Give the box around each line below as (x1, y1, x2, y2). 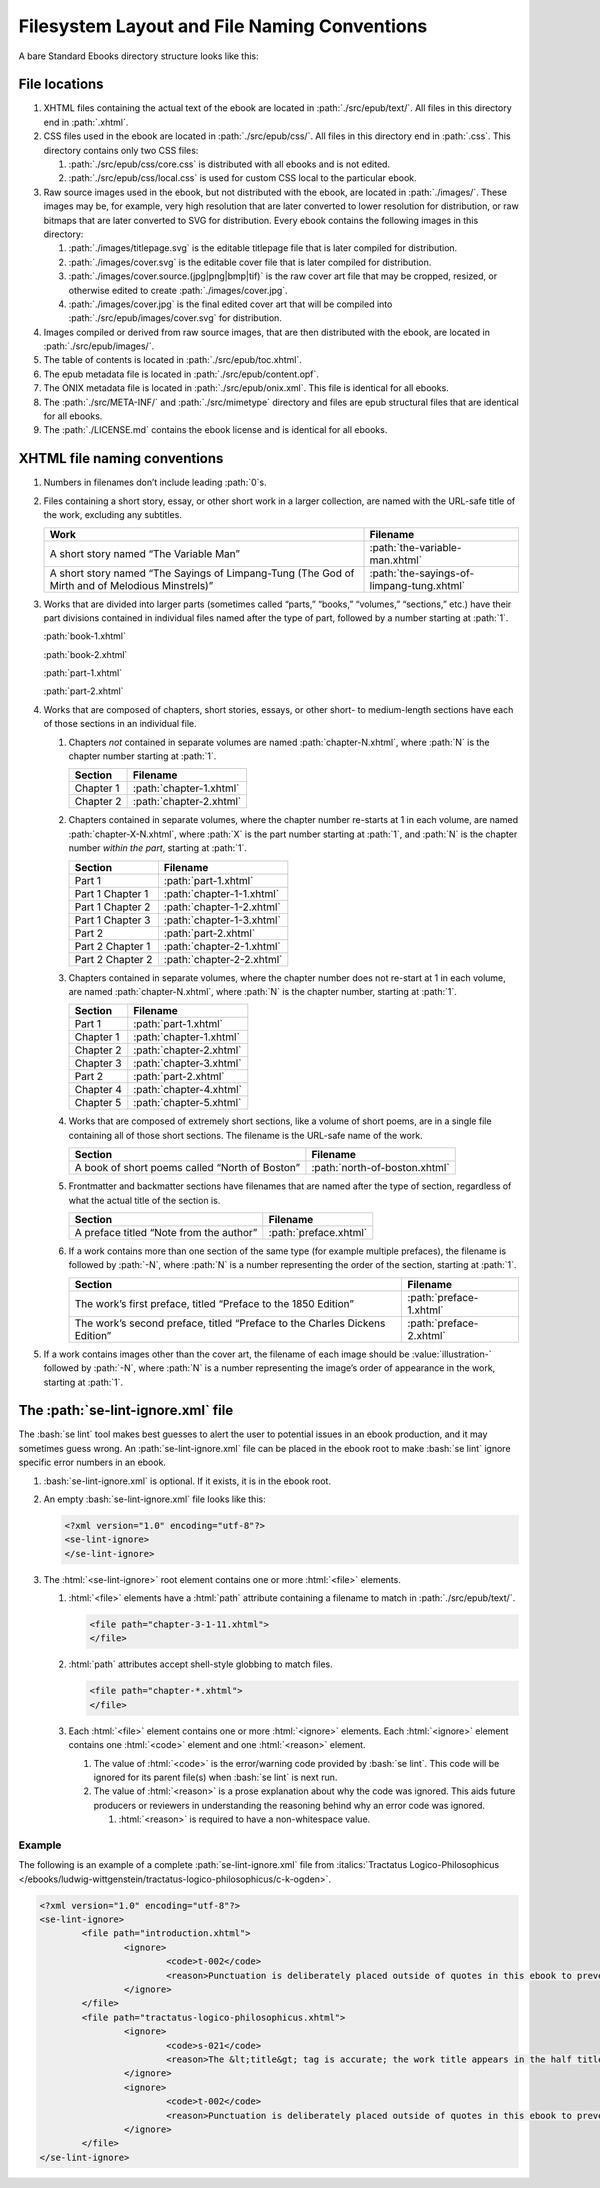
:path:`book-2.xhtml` (43, 648, 128, 660)
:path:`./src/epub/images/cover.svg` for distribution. (68, 312, 282, 324)
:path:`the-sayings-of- (369, 566, 475, 580)
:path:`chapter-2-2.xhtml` (163, 952, 283, 966)
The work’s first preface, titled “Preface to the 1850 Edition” (74, 1296, 354, 1310)
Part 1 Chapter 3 (74, 913, 151, 927)
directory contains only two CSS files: (43, 144, 199, 156)
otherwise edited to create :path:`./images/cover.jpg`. (68, 284, 289, 296)
